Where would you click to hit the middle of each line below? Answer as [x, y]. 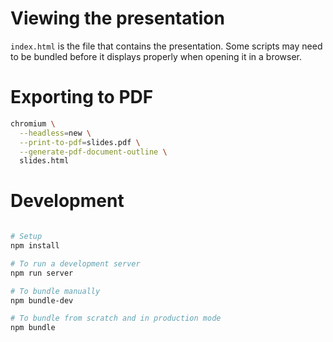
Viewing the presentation [117, 18]
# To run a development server [75, 263]
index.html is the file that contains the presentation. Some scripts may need [166, 46]
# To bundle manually [55, 291]
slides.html [44, 161]
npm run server [42, 273]
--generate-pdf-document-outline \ [93, 152]
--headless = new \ [55, 133]
